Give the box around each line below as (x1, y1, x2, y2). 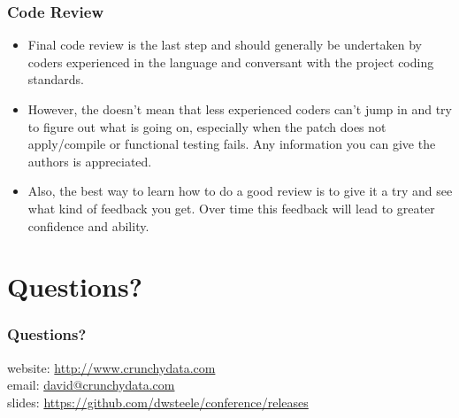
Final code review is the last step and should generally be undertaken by (27, 35, 422, 54)
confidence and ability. (27, 216, 149, 235)
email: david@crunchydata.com (7, 375, 175, 394)
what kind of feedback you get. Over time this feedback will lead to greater (27, 198, 435, 217)
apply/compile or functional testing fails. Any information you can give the (27, 135, 436, 153)
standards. (27, 70, 85, 89)
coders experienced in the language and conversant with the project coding (27, 52, 434, 71)
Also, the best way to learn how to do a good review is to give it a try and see (27, 182, 453, 200)
